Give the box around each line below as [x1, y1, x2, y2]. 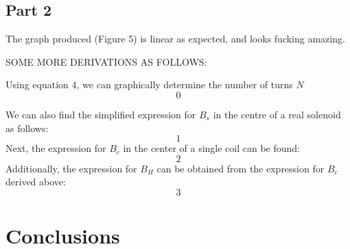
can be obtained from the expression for [156, 161, 325, 175]
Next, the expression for [5, 141, 106, 155]
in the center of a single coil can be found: [123, 141, 301, 155]
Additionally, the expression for [5, 161, 137, 175]
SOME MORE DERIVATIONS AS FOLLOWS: [5, 54, 207, 68]
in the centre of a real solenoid [213, 107, 341, 121]
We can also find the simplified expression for [5, 107, 196, 121]
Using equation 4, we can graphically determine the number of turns [5, 77, 293, 92]
